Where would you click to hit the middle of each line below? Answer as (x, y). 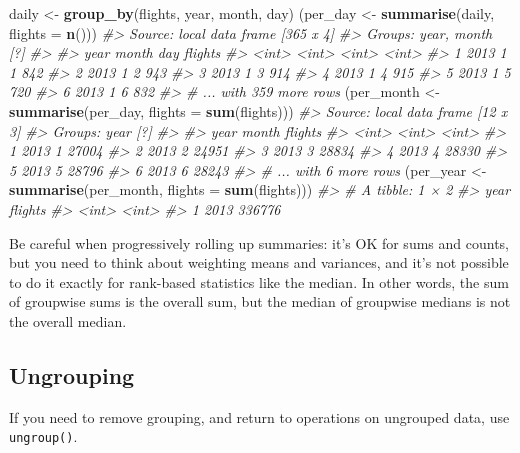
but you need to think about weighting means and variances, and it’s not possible (259, 262)
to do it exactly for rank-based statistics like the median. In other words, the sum (259, 281)
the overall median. (68, 320)
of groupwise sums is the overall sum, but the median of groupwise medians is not (260, 301)
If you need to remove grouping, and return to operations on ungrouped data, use (259, 416)
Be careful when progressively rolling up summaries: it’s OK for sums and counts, (259, 242)
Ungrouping (72, 374)
